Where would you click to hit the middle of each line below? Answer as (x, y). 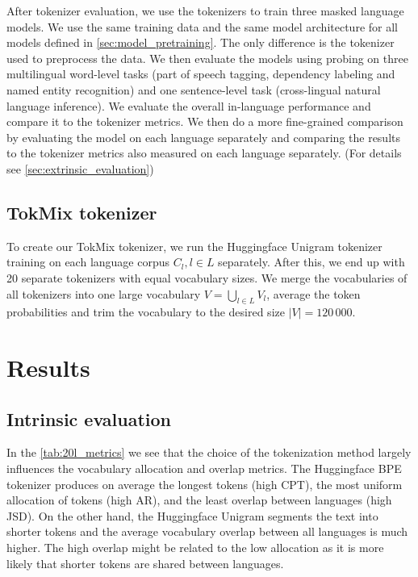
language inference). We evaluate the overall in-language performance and (189, 105)
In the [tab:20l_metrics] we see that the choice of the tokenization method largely (209, 452)
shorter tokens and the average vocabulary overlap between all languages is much (207, 531)
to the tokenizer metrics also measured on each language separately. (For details (204, 153)
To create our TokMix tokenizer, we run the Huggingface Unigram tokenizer (194, 246)
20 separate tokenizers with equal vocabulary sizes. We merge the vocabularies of (207, 277)
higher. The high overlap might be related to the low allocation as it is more (195, 548)
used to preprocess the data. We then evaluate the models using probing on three (207, 58)
